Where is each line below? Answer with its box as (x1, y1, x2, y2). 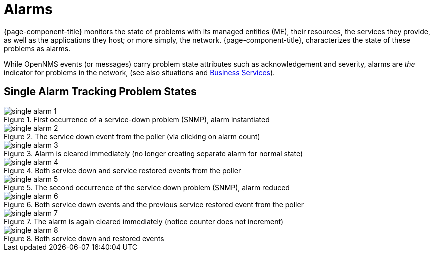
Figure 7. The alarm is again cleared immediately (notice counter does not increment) (4, 217, 284, 226)
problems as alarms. (4, 44, 71, 53)
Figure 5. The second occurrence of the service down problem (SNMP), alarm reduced (4, 183, 290, 192)
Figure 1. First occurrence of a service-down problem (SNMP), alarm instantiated (4, 115, 270, 124)
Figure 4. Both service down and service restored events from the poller (4, 166, 241, 175)
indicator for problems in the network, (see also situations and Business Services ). (4, 68, 275, 77)
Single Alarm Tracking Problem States (4, 85, 197, 98)
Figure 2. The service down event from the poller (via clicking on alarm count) (4, 132, 260, 141)
